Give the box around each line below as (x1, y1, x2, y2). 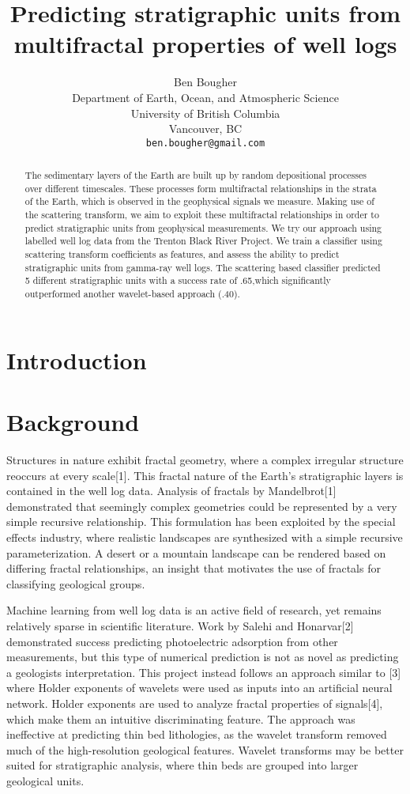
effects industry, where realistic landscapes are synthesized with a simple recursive (6, 528, 403, 545)
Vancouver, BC (168, 120, 243, 137)
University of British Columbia (130, 104, 280, 121)
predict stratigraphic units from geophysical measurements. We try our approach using (24, 221, 382, 234)
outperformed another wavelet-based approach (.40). (24, 287, 240, 301)
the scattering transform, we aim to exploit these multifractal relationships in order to (24, 208, 379, 221)
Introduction (6, 343, 147, 376)
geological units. (6, 772, 85, 788)
